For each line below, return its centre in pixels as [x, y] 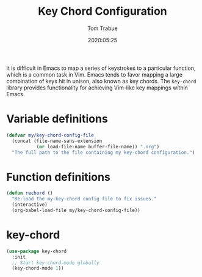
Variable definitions [57, 119]
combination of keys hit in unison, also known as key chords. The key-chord [101, 81]
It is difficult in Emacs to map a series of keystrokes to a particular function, [101, 68]
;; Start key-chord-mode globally [56, 263]
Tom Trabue [103, 28]
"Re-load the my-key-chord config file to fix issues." [84, 199]
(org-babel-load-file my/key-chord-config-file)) [76, 210]
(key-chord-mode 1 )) [38, 268]
